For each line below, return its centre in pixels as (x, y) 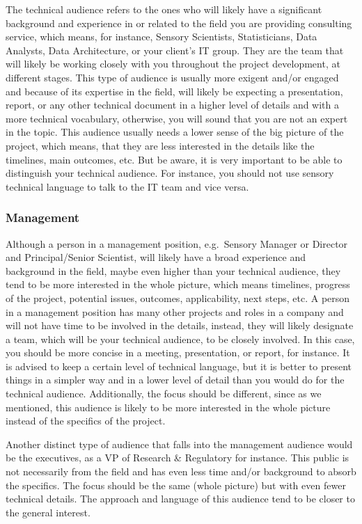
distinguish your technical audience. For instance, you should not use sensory (170, 173)
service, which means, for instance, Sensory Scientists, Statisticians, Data (162, 37)
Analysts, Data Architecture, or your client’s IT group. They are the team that (175, 50)
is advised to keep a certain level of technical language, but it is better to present (179, 366)
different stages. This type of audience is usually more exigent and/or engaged (172, 77)
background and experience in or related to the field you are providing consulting (179, 23)
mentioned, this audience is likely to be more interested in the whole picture (168, 407)
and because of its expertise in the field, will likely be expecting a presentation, (174, 91)
